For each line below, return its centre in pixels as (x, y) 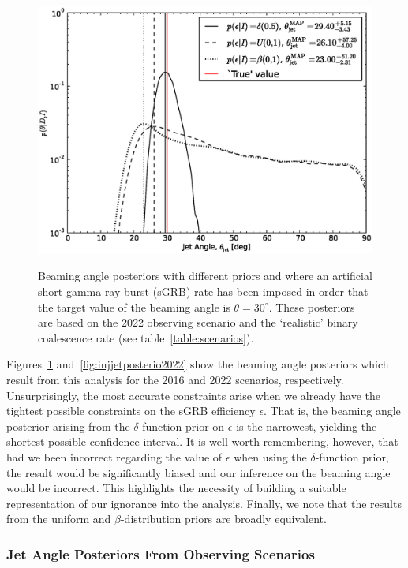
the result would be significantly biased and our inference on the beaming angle (198, 472)
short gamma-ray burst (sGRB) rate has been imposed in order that (203, 291)
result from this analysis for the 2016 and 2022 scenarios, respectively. (175, 380)
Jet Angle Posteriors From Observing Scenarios (161, 553)
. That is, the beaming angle (332, 411)
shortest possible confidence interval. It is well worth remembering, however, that (202, 441)
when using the (270, 456)
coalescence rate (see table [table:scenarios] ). (146, 337)
